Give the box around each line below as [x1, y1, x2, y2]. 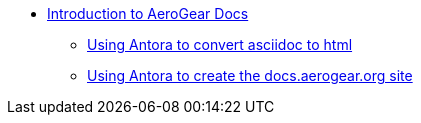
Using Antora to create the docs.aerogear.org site [87, 67, 413, 84]
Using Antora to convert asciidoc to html [87, 36, 353, 53]
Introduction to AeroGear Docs [47, 5, 249, 22]
